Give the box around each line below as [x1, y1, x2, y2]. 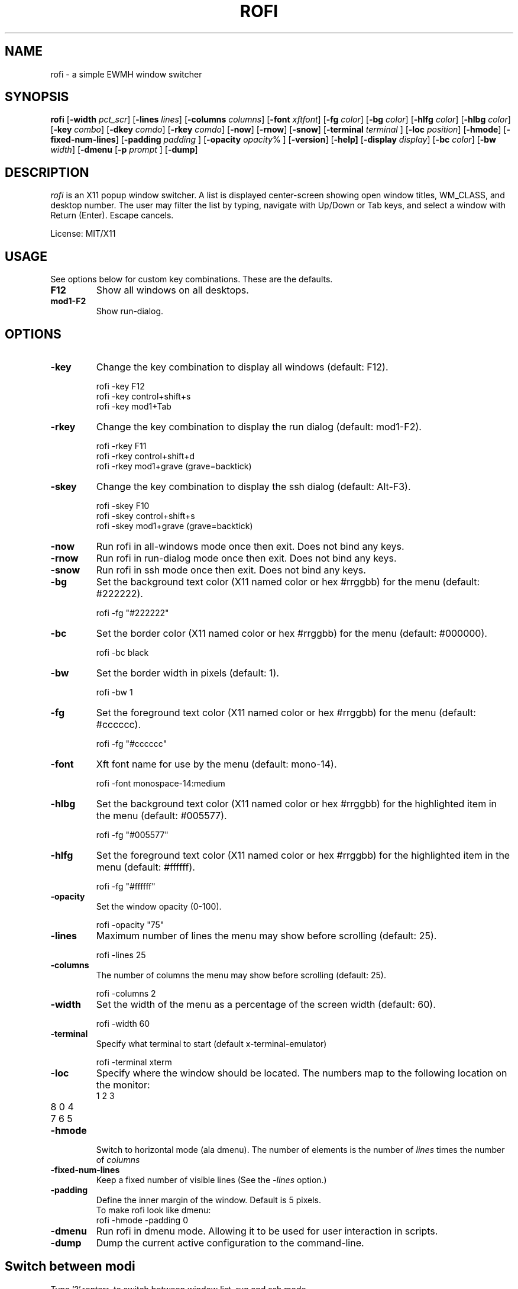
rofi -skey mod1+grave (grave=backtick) [96, 520, 253, 531]
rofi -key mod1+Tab [96, 401, 171, 411]
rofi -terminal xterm [96, 1056, 172, 1067]
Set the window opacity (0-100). [96, 901, 222, 911]
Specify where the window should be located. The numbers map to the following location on [96, 1066, 507, 1079]
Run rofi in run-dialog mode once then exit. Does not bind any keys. [96, 552, 397, 564]
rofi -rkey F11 [96, 440, 147, 451]
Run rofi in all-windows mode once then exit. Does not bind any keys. [96, 540, 404, 552]
